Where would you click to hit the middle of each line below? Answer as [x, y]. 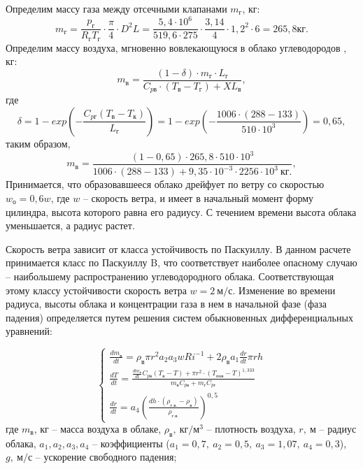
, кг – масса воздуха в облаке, [98, 428]
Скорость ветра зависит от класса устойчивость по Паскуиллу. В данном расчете [178, 248]
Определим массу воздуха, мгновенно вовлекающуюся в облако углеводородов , [176, 47]
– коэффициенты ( [131, 443]
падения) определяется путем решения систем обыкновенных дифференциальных [179, 317]
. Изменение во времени [284, 290]
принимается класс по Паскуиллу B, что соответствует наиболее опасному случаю [181, 262]
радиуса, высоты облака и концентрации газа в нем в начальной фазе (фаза [166, 304]
